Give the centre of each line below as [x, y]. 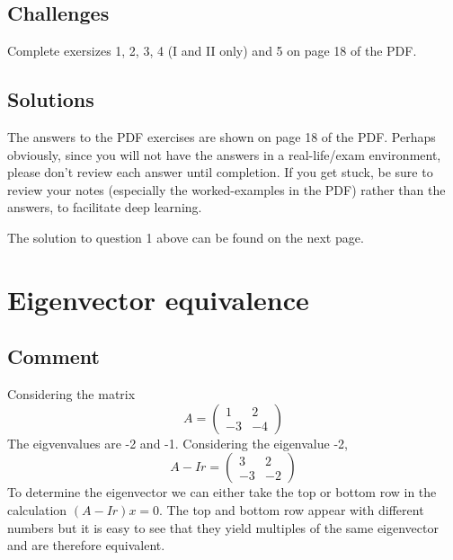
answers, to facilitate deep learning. [105, 207]
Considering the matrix [71, 394]
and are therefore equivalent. [86, 545]
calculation [37, 509]
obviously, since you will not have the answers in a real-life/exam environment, [224, 154]
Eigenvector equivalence [158, 299]
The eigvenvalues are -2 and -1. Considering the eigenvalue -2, [178, 443]
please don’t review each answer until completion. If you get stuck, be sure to [220, 172]
